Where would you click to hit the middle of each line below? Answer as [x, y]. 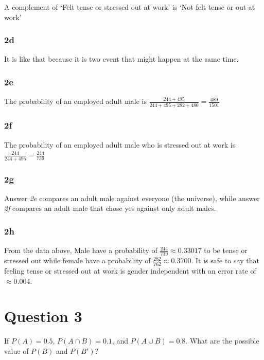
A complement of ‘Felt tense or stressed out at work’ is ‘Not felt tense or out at [130, 7]
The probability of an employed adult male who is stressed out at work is [120, 144]
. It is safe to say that [225, 260]
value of [16, 350]
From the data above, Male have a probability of [81, 250]
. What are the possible [222, 341]
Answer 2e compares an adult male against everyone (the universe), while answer [132, 198]
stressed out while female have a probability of [77, 260]
